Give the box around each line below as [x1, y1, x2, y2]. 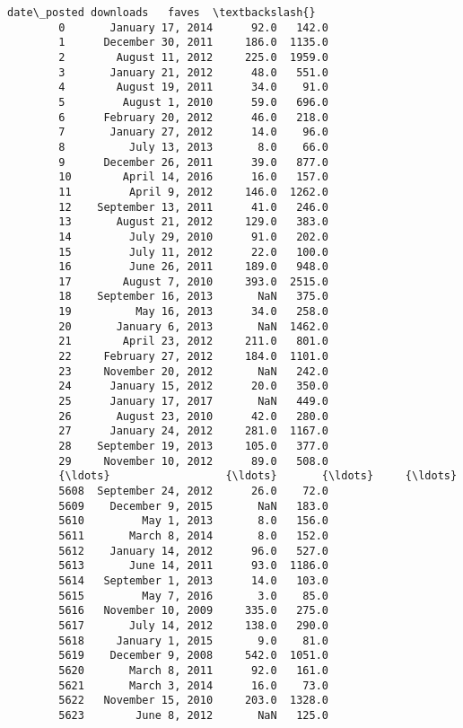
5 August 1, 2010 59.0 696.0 [58, 95, 328, 109]
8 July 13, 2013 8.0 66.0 [58, 140, 328, 153]
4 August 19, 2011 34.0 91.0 [58, 81, 328, 94]
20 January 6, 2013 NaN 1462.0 [58, 320, 328, 333]
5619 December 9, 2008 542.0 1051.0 [58, 649, 328, 662]
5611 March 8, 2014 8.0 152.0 [58, 529, 328, 542]
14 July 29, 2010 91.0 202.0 [58, 230, 328, 243]
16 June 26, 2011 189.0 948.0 [58, 260, 328, 274]
